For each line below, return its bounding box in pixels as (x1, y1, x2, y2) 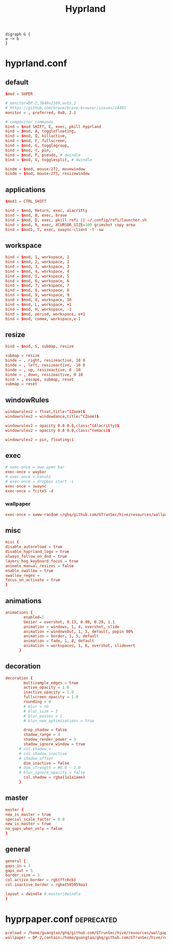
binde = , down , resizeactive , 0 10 (5, 372, 83, 377)
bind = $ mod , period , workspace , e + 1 (5, 312, 85, 317)
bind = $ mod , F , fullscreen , (5, 138, 67, 143)
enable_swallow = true (5, 568, 53, 573)
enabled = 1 (23, 615, 44, 620)
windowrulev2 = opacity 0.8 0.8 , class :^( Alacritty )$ (5, 423, 120, 428)
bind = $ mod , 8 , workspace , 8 (5, 288, 70, 293)
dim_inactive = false (23, 760, 70, 765)
